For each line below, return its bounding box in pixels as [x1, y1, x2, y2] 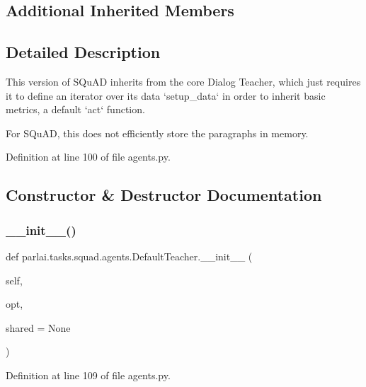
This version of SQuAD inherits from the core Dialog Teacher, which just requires [6, 74, 361, 88]
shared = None [6, 320, 71, 335]
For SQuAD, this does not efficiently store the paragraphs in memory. [6, 125, 309, 140]
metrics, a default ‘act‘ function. [6, 102, 145, 117]
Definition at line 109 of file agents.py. [6, 367, 171, 382]
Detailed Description [6, 41, 161, 63]
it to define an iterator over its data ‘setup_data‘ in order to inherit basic [6, 88, 326, 103]
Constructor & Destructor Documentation [6, 184, 322, 206]
